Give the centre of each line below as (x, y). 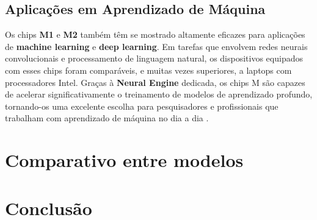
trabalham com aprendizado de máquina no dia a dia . (107, 118)
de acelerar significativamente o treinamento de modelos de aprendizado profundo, (159, 94)
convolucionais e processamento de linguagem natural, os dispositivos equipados (154, 58)
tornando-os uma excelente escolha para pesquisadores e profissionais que (142, 106)
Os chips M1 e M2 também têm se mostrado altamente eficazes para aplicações (155, 34)
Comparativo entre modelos (124, 160)
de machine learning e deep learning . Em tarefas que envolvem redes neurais (156, 46)
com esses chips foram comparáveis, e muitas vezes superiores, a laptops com (148, 70)
